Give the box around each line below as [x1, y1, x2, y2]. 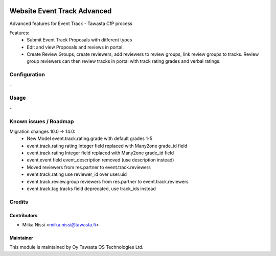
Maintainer [9, 235, 33, 241]
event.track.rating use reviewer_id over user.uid [27, 171, 127, 177]
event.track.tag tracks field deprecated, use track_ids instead [27, 185, 156, 192]
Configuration [9, 71, 45, 78]
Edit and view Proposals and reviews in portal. [27, 44, 124, 50]
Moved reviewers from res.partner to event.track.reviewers [27, 164, 151, 170]
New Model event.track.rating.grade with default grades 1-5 [27, 135, 153, 142]
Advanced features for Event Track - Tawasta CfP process [9, 20, 133, 27]
